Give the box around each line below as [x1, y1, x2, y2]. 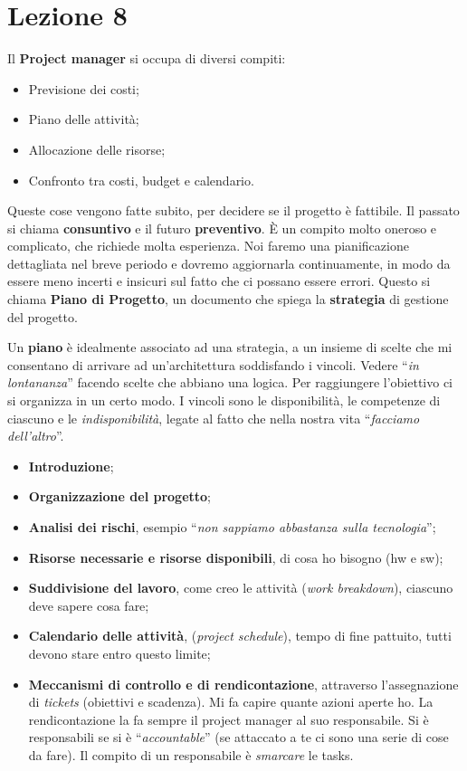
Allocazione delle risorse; [28, 139, 166, 158]
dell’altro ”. [7, 426, 64, 445]
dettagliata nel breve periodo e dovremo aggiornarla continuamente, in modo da [7, 253, 451, 272]
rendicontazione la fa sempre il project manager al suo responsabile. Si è [28, 709, 429, 728]
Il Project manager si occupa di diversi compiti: [7, 49, 286, 68]
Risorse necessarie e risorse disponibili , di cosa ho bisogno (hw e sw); [28, 547, 443, 566]
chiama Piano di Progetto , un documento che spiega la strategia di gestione [7, 290, 449, 309]
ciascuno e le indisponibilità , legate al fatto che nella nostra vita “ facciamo [7, 408, 420, 427]
